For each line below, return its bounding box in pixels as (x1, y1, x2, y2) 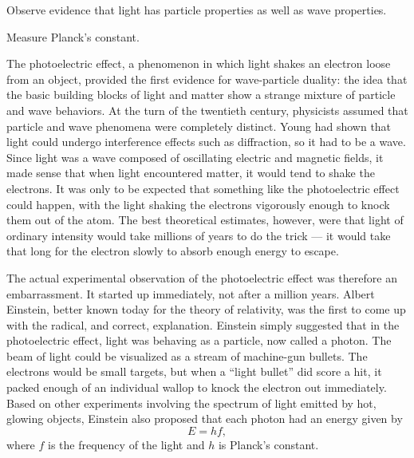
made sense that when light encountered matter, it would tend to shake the (6, 164, 375, 181)
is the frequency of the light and (48, 436, 205, 452)
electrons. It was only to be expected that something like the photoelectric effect (6, 180, 400, 196)
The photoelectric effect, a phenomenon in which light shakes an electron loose (6, 55, 391, 72)
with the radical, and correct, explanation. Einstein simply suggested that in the (6, 316, 400, 333)
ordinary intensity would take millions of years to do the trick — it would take (6, 227, 391, 243)
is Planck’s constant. (218, 436, 319, 452)
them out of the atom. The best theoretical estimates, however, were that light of (6, 211, 404, 228)
